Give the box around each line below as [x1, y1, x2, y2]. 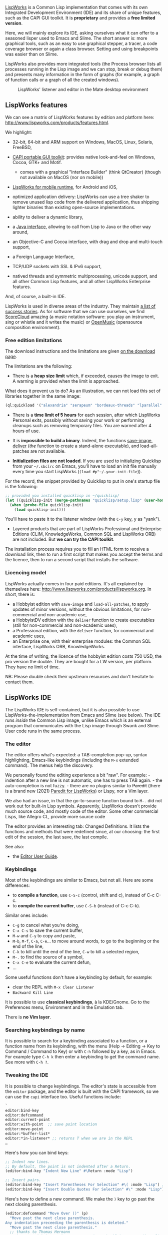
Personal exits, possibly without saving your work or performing [12, 417, 144, 423]
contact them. [5, 679, 34, 685]
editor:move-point [5, 1126, 43, 1132]
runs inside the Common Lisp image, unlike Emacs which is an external [5, 717, 151, 723]
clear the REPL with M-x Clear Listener [12, 984, 94, 990]
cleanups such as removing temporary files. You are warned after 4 [12, 422, 151, 428]
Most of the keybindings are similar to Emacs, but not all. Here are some [5, 877, 153, 883]
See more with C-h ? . [5, 1059, 49, 1065]
